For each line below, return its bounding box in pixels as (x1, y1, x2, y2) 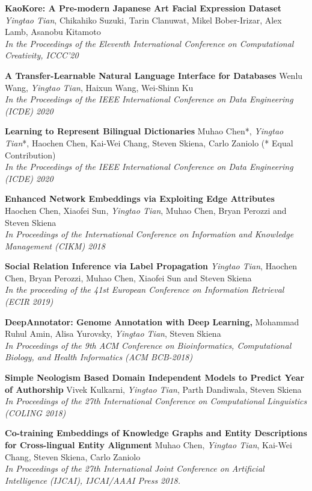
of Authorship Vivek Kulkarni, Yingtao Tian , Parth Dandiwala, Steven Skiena (5, 383, 302, 395)
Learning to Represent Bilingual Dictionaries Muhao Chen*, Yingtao (5, 125, 284, 137)
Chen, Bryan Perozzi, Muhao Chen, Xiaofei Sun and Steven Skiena (5, 271, 252, 284)
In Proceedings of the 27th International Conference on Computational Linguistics (5, 395, 307, 407)
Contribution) (5, 148, 56, 161)
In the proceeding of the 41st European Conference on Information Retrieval (5, 283, 284, 296)
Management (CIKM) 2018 (5, 239, 105, 252)
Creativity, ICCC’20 (5, 49, 79, 61)
